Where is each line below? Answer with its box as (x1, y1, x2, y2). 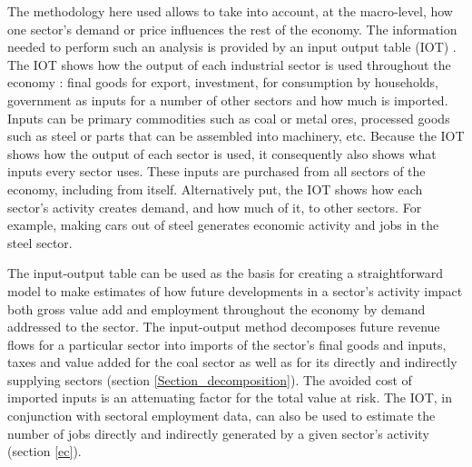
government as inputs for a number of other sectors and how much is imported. (7, 90, 448, 109)
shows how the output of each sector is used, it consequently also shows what (7, 144, 437, 163)
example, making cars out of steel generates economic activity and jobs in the (7, 215, 439, 234)
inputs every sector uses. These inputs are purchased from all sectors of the (7, 162, 426, 181)
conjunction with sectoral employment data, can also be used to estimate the (7, 406, 436, 425)
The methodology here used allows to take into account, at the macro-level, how (7, 2, 453, 20)
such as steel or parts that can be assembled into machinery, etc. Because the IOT (7, 126, 465, 145)
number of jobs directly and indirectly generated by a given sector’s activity (7, 423, 429, 442)
